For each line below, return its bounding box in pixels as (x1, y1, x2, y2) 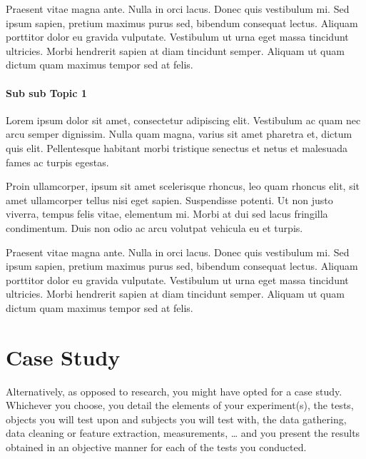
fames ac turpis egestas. (6, 154, 109, 169)
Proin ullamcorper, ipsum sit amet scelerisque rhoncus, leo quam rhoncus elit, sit (6, 178, 360, 193)
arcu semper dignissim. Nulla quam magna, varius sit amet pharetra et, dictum (6, 126, 352, 141)
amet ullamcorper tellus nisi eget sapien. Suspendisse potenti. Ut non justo (6, 192, 333, 207)
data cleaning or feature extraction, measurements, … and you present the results (6, 425, 360, 440)
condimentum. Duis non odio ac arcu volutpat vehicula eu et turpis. (6, 220, 303, 235)
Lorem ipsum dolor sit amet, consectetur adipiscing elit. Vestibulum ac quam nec (6, 112, 361, 127)
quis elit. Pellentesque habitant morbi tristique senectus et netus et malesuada (6, 140, 348, 155)
